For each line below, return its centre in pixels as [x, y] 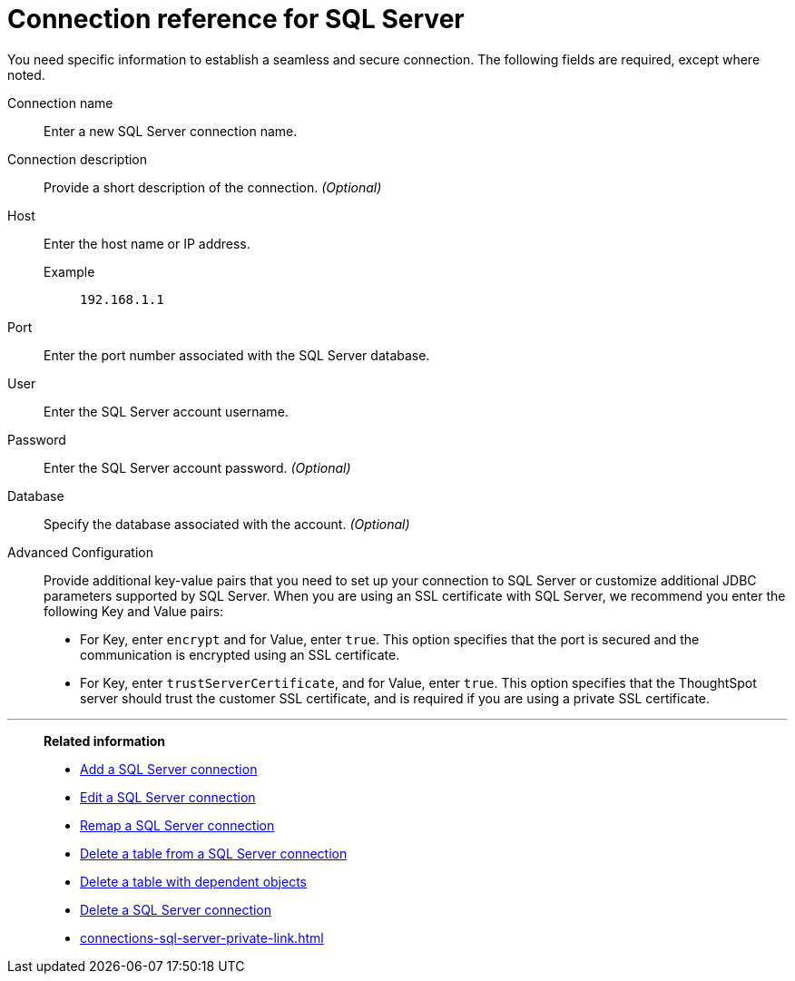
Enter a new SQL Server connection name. [171, 131]
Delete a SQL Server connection [176, 909]
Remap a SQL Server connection [177, 825]
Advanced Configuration [80, 552]
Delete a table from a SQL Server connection [214, 853]
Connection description [78, 159]
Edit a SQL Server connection [168, 797]
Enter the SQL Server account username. [166, 411]
